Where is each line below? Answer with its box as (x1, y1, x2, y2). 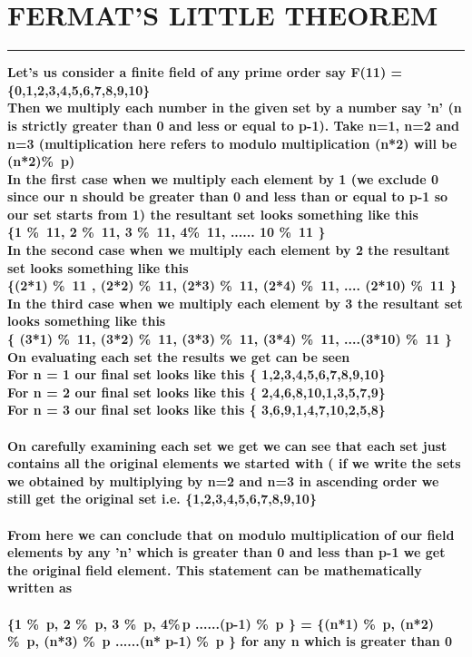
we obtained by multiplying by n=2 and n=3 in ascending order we (7, 471, 439, 490)
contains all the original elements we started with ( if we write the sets (7, 454, 461, 473)
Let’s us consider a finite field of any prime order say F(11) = (7, 63, 403, 82)
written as (7, 578, 73, 597)
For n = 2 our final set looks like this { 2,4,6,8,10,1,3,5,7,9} (7, 382, 386, 401)
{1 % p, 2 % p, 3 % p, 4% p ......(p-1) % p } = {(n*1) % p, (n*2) (7, 613, 434, 632)
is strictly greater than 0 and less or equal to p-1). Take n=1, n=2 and (7, 115, 459, 134)
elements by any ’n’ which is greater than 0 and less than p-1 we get (7, 543, 446, 562)
